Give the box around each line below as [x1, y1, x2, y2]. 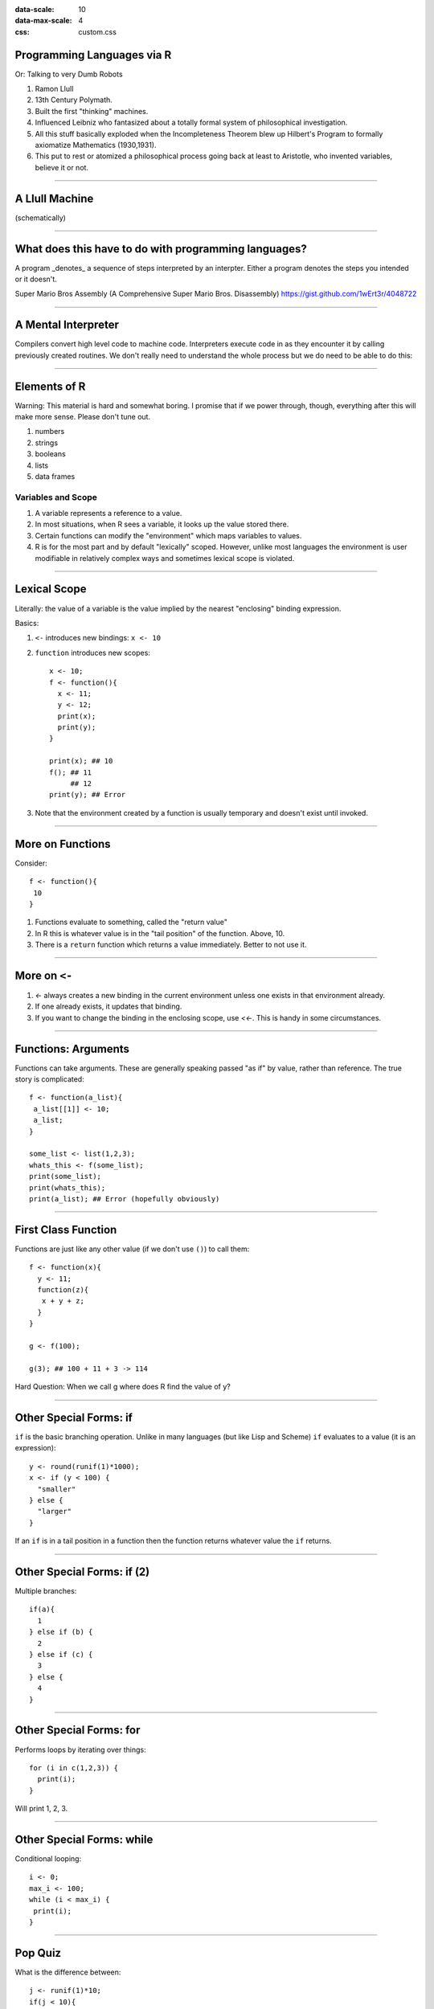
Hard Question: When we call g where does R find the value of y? [14, 1382, 231, 1392]
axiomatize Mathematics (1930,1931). [35, 141, 157, 150]
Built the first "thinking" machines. [35, 106, 149, 116]
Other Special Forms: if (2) [14, 1565, 150, 1578]
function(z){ [37, 1286, 89, 1295]
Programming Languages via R [14, 48, 172, 62]
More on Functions [14, 837, 112, 851]
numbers [35, 427, 65, 436]
